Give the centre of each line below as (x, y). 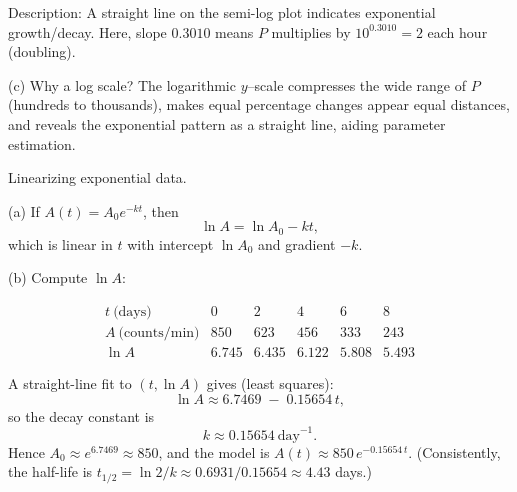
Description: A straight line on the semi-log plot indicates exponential (222, 12)
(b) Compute (48, 277)
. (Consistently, (454, 451)
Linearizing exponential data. (97, 177)
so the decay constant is (81, 415)
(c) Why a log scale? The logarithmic (122, 84)
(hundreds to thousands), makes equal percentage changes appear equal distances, (259, 104)
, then (161, 210)
